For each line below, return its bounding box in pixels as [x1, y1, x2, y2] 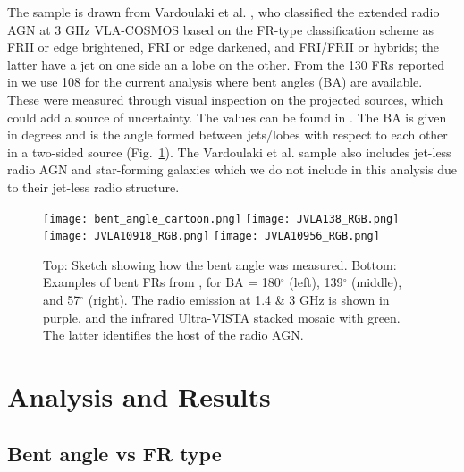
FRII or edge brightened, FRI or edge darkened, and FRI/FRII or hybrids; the [7, 38, 439, 56]
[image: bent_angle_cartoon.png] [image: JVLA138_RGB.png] [43, 212, 400, 225]
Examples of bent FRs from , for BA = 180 [43, 273, 281, 291]
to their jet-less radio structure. [7, 177, 180, 196]
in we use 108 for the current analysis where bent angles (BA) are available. [7, 72, 423, 91]
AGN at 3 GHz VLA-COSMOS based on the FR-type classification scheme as [7, 20, 434, 38]
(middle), [351, 273, 402, 291]
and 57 [43, 291, 80, 309]
